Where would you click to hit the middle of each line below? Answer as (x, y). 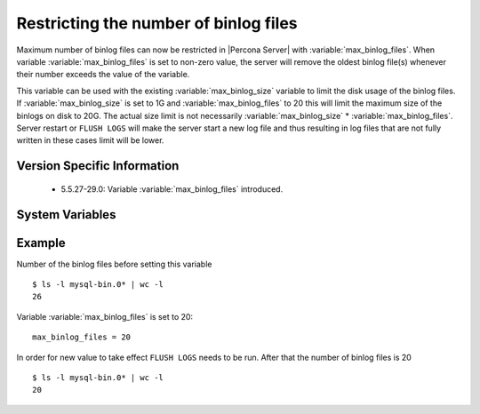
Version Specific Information (98, 166)
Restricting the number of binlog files (157, 23)
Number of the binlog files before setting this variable (114, 264)
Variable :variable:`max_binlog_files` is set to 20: (105, 316)
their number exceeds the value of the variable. (103, 75)
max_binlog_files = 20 (82, 337)
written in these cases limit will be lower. (90, 140)
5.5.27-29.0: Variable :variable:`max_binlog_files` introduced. (172, 189)
